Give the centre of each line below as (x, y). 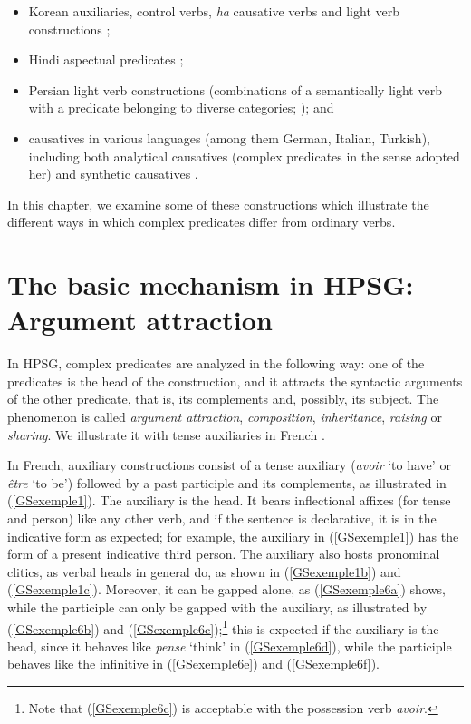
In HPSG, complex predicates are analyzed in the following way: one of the (216, 363)
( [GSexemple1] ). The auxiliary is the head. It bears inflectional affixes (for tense (229, 500)
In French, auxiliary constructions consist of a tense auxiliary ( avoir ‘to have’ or (229, 465)
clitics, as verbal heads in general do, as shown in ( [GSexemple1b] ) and (204, 571)
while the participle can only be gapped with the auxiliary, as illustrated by (217, 607)
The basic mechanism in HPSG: (211, 284)
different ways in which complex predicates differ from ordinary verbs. (202, 222)
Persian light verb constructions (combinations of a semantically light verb (235, 89)
